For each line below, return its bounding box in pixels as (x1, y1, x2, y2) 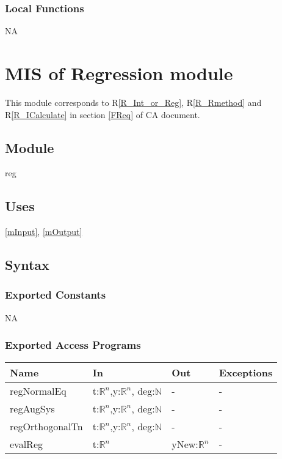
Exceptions (219, 365, 273, 379)
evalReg (10, 436, 43, 451)
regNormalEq (10, 383, 67, 398)
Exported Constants (5, 287, 106, 302)
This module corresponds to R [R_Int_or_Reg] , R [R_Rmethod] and (5, 95, 262, 108)
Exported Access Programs (5, 337, 141, 353)
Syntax (5, 255, 49, 274)
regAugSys (10, 401, 55, 416)
